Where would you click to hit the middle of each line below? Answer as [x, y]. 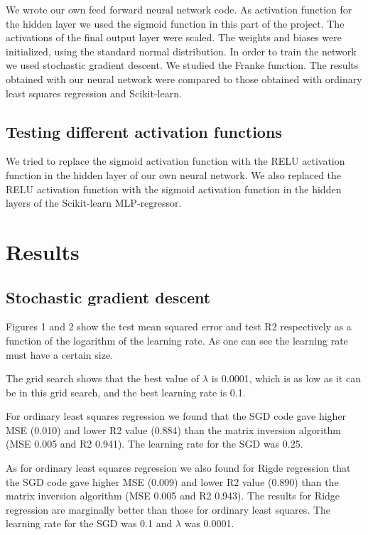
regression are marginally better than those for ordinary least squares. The [168, 509]
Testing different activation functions [144, 131]
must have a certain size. [60, 354]
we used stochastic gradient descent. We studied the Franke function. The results [182, 65]
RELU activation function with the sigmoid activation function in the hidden [174, 189]
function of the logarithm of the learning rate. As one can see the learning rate [177, 340]
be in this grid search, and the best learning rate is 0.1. [126, 392]
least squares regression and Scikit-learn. [94, 93]
